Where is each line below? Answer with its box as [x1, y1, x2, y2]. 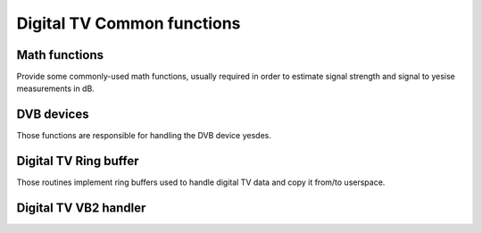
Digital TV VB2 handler [16, 201, 146, 216]
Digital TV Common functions [16, 13, 241, 33]
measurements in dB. [16, 83, 96, 94]
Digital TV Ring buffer [16, 154, 139, 169]
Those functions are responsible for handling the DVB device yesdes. [16, 130, 271, 141]
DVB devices [16, 107, 89, 122]
